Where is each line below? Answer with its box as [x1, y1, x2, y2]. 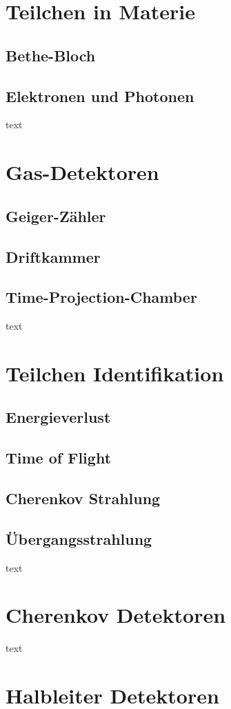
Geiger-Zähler [6, 205, 106, 226]
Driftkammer [6, 246, 101, 267]
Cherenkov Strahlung [6, 488, 161, 509]
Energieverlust [6, 406, 111, 428]
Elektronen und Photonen [6, 85, 194, 106]
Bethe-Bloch [6, 44, 96, 66]
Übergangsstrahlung [6, 528, 152, 549]
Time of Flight [6, 447, 112, 468]
